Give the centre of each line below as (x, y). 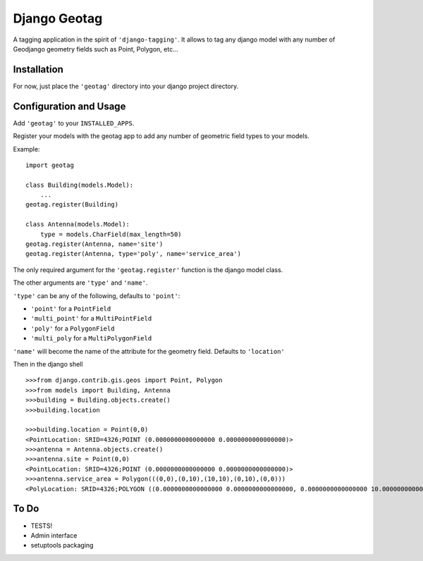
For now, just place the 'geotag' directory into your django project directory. (126, 86)
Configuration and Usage (69, 106)
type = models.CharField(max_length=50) (111, 234)
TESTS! (42, 526)
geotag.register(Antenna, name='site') (94, 244)
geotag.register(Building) (72, 205)
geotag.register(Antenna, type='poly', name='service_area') (133, 254)
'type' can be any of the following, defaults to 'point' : (97, 295)
